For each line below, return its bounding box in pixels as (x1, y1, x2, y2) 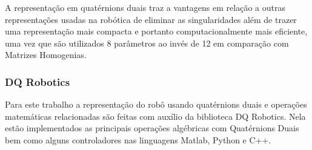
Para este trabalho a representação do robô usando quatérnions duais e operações (5, 98, 307, 111)
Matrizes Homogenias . (5, 48, 87, 61)
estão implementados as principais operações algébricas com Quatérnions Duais (5, 122, 299, 134)
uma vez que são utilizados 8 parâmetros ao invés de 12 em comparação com (5, 36, 289, 49)
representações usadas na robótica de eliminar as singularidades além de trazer (5, 13, 297, 25)
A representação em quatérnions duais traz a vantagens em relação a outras (5, 1, 285, 13)
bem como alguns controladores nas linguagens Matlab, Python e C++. (5, 133, 271, 146)
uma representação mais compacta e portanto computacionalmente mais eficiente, (5, 25, 308, 37)
